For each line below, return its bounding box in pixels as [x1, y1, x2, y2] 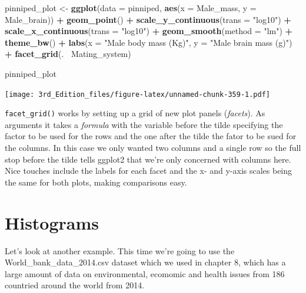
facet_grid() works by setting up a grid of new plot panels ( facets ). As [5, 107, 265, 119]
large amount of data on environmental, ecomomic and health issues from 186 [5, 267, 285, 279]
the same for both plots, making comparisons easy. [5, 176, 187, 188]
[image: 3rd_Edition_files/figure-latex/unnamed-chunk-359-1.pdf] [5, 90, 271, 99]
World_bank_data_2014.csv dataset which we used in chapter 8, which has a [5, 256, 286, 268]
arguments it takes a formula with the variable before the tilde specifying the [5, 118, 283, 130]
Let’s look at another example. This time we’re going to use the [5, 244, 235, 257]
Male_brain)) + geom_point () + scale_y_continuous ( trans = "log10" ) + [5, 13, 291, 25]
